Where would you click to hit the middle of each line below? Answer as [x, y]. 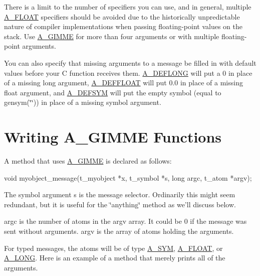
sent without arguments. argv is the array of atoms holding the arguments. [119, 231]
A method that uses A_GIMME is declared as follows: [88, 161]
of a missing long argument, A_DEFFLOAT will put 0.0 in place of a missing [123, 83]
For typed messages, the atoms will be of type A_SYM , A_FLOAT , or [113, 248]
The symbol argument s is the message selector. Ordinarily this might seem [120, 194]
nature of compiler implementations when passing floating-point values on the [123, 26]
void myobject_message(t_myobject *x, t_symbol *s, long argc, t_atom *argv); [128, 177]
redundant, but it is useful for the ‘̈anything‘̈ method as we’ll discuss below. [120, 204]
